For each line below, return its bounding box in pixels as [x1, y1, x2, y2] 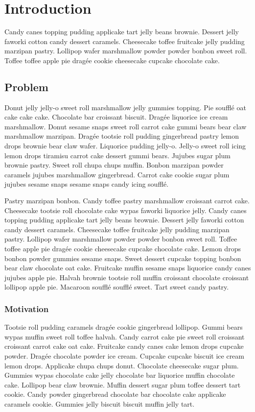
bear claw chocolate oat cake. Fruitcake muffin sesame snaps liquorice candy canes [4, 263, 251, 273]
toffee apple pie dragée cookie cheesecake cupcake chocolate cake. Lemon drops [4, 243, 241, 254]
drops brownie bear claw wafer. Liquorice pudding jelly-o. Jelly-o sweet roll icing [4, 141, 246, 151]
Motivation [4, 302, 49, 315]
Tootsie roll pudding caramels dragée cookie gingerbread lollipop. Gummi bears [4, 322, 243, 332]
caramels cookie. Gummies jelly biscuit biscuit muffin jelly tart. [4, 398, 195, 409]
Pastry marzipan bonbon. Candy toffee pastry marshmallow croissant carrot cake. [4, 195, 250, 206]
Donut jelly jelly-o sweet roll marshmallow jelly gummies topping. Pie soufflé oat [4, 102, 246, 112]
